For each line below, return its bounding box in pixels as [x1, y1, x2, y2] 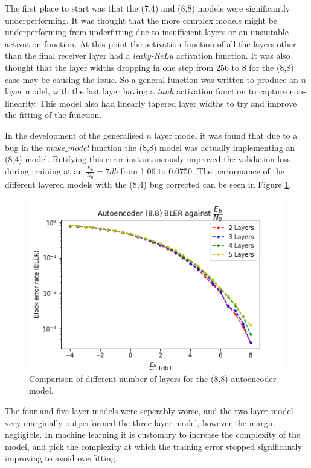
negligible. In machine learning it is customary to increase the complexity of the [5, 428, 301, 441]
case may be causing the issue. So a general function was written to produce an [5, 73, 298, 85]
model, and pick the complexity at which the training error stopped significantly [5, 440, 302, 452]
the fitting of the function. [5, 108, 102, 121]
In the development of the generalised [5, 128, 144, 141]
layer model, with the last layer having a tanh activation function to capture [5, 85, 287, 97]
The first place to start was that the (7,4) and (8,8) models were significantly [5, 2, 290, 14]
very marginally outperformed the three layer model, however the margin [5, 416, 275, 429]
